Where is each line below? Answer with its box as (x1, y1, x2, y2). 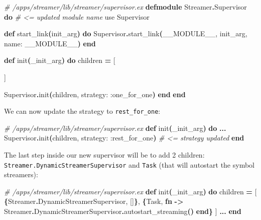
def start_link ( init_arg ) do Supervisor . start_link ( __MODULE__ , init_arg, (4, 28, 247, 39)
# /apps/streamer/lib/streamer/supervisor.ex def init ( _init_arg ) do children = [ (4, 186, 257, 196)
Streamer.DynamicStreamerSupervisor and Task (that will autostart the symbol (4, 159, 254, 170)
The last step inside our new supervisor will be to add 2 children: (4, 150, 205, 160)
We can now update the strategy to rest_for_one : (4, 106, 161, 116)
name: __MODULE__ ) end (4, 38, 96, 48)
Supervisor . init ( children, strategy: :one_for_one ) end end (4, 89, 186, 99)
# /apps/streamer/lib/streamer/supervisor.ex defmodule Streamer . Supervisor (4, 2, 247, 12)
